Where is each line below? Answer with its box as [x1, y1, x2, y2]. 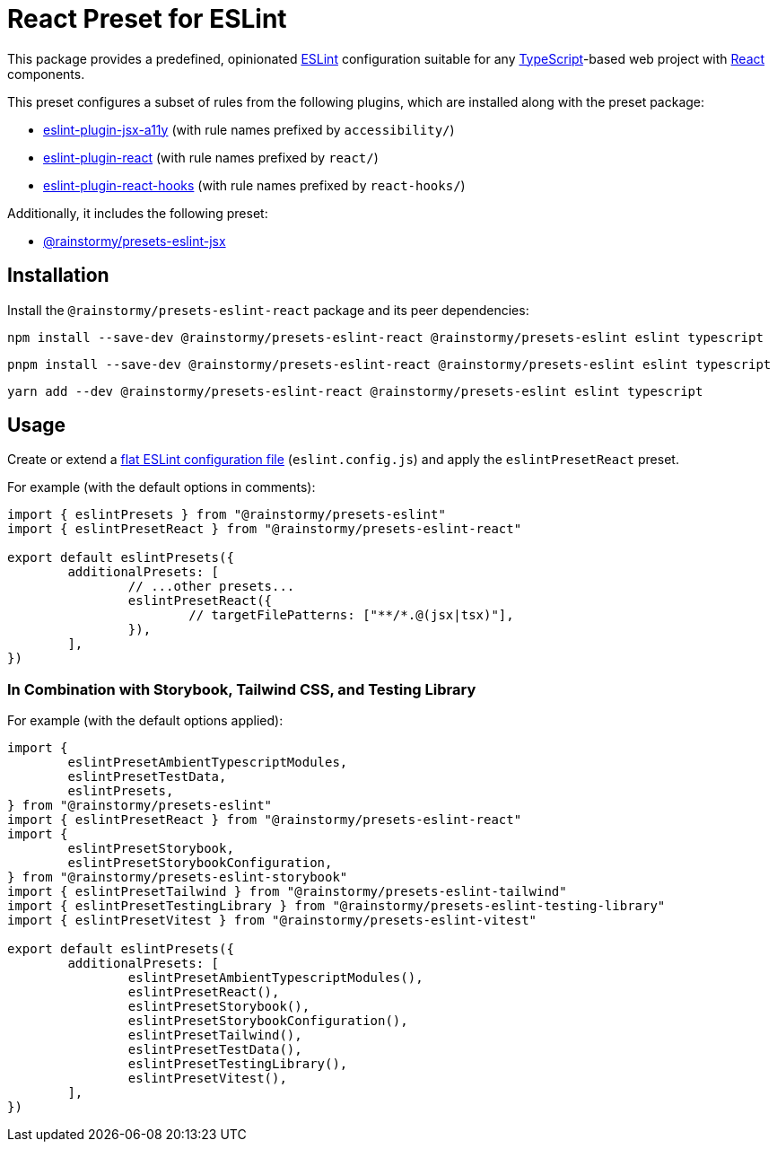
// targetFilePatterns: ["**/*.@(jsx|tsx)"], [188, 608, 514, 623]
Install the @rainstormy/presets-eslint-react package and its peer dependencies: [7, 302, 529, 318]
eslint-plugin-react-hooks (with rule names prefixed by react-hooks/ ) [43, 177, 466, 193]
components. [7, 66, 85, 82]
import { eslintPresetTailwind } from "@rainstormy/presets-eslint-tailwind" [7, 884, 567, 899]
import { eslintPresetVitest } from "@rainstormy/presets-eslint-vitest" [7, 913, 537, 928]
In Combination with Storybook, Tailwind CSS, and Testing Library [7, 680, 476, 698]
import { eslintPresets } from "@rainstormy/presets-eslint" [7, 507, 446, 522]
